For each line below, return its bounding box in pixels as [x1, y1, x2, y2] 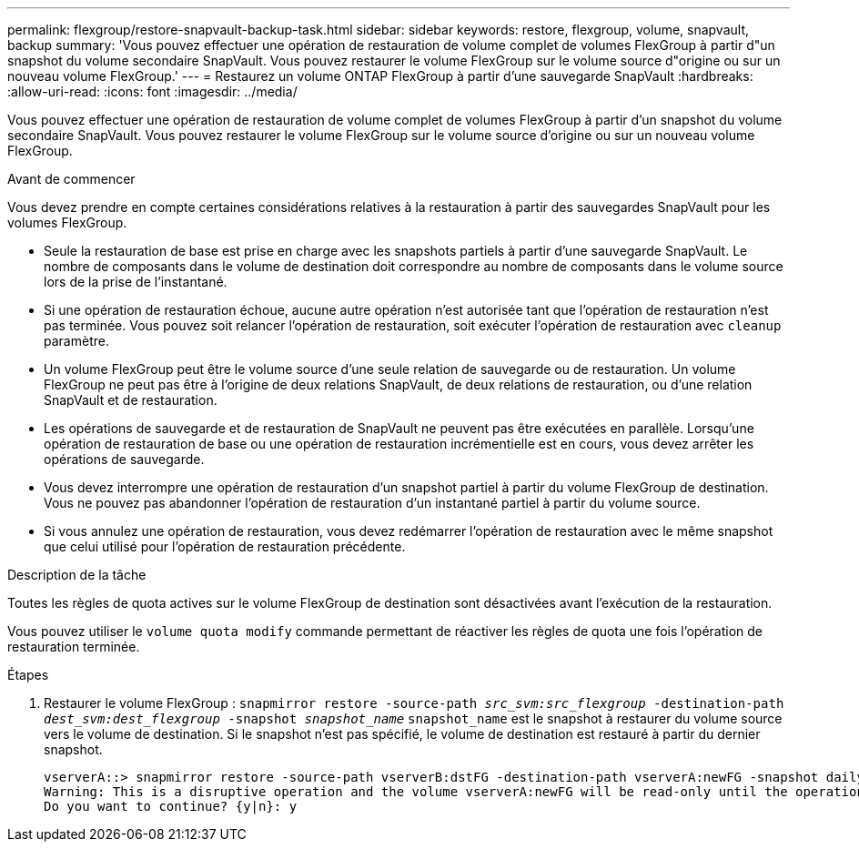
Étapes [7, 667, 49, 682]
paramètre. [44, 333, 109, 349]
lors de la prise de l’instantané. [44, 274, 227, 289]
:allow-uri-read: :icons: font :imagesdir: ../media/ [7, 84, 298, 99]
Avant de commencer [7, 171, 136, 187]
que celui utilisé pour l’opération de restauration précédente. [44, 539, 406, 554]
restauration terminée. [7, 639, 140, 654]
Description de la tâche [7, 567, 147, 582]
